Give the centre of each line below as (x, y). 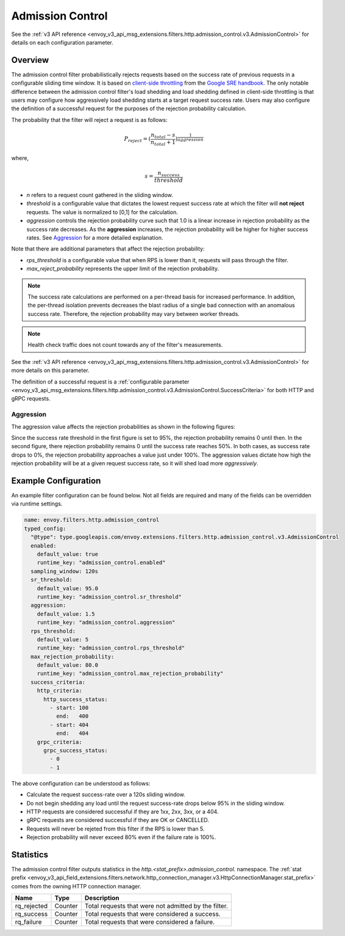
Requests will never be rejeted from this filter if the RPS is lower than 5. (116, 829)
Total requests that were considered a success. (152, 914)
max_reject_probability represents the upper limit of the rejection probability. (123, 269)
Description (102, 898)
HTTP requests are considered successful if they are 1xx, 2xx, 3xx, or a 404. (123, 812)
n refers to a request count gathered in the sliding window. (100, 195)
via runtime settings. (37, 504)
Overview (30, 60)
